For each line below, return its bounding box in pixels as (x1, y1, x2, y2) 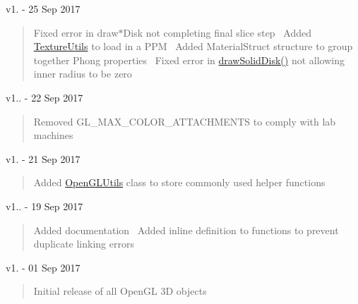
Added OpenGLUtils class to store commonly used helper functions (33, 175, 326, 190)
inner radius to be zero (33, 66, 132, 81)
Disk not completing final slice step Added (123, 25, 311, 39)
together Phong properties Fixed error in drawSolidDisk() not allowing (33, 52, 345, 67)
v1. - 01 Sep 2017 (6, 260, 80, 274)
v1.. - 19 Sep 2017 (6, 198, 83, 213)
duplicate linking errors (33, 236, 134, 251)
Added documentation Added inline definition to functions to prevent (33, 222, 339, 237)
